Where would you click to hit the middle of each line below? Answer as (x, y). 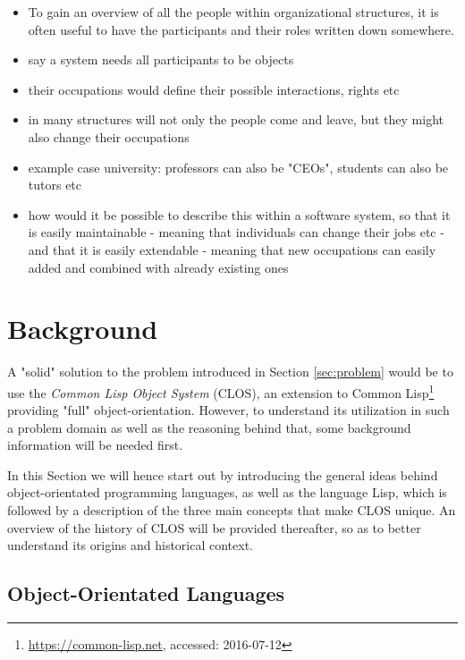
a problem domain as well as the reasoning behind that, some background (209, 427)
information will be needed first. (95, 445)
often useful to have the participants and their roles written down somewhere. (241, 29)
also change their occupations (109, 136)
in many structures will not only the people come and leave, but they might (236, 119)
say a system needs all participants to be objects (161, 59)
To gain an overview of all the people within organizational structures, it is (233, 12)
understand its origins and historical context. (131, 545)
